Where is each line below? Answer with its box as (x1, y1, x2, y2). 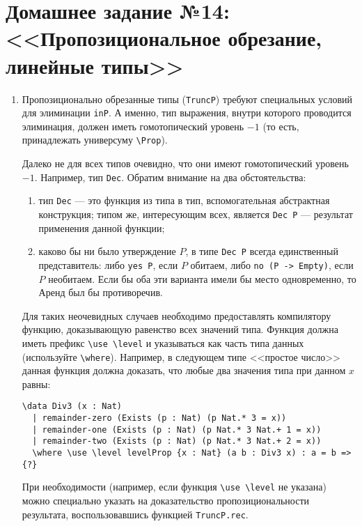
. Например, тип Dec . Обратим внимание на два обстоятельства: (34, 169, 306, 184)
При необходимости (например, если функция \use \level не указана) (22, 479, 326, 494)
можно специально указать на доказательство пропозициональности (22, 493, 309, 507)
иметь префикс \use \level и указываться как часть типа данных (22, 335, 304, 350)
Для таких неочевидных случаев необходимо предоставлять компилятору (22, 308, 331, 323)
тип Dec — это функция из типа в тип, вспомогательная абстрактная (38, 193, 330, 208)
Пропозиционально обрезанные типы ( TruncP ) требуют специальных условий (22, 91, 353, 106)
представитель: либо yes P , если (38, 257, 178, 272)
